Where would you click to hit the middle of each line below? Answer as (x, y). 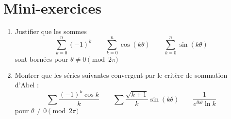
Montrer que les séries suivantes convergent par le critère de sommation (121, 75)
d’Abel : (27, 85)
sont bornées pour (41, 59)
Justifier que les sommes (51, 31)
